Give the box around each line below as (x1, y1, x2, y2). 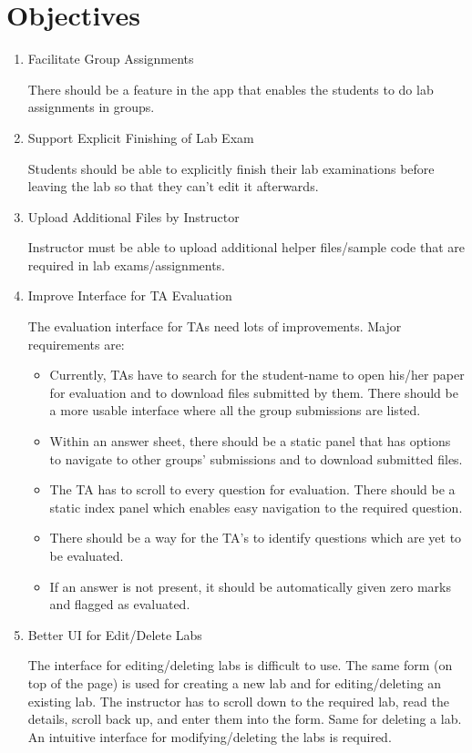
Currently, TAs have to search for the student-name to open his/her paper (49, 365, 465, 384)
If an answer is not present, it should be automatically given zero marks (49, 576, 451, 595)
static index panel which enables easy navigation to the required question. (49, 497, 463, 516)
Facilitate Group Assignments (27, 49, 194, 68)
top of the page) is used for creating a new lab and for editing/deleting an (27, 673, 442, 692)
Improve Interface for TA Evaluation (27, 286, 232, 305)
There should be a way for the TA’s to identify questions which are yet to (49, 528, 462, 547)
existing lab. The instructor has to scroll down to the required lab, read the (27, 691, 449, 710)
